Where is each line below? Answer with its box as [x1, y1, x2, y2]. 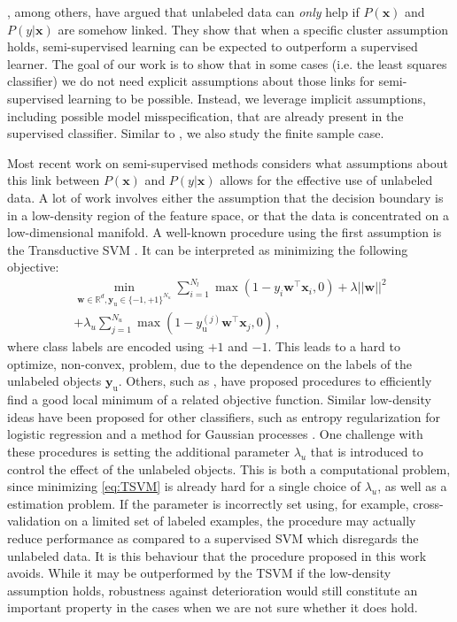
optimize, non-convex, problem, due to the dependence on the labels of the [7, 354, 413, 372]
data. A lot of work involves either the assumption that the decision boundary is [7, 188, 444, 206]
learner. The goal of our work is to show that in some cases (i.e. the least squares [7, 54, 447, 73]
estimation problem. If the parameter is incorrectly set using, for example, [7, 494, 409, 512]
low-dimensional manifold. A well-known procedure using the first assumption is [7, 223, 442, 242]
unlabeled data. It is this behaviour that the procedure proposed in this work [7, 546, 427, 564]
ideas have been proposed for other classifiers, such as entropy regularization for [7, 407, 440, 426]
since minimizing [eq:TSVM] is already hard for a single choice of [7, 477, 360, 495]
